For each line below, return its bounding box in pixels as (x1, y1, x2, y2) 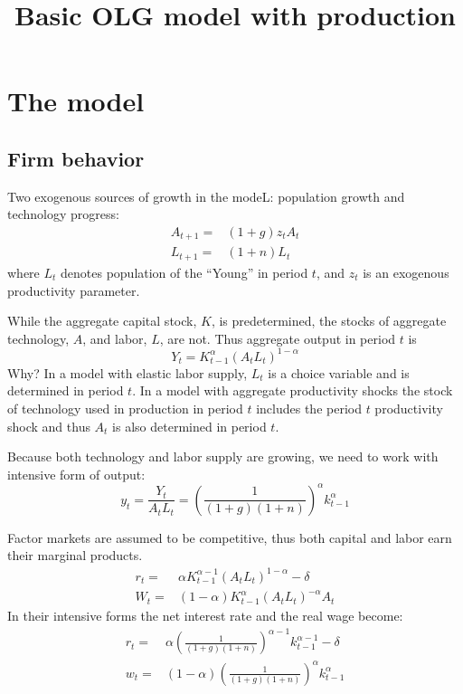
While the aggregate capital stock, (7, 311, 197, 330)
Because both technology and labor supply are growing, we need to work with (7, 447, 439, 466)
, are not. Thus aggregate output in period (159, 328, 396, 347)
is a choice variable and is (268, 363, 410, 382)
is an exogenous (363, 262, 449, 281)
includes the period (256, 398, 362, 417)
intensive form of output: (7, 464, 146, 483)
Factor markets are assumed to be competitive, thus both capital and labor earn (7, 528, 452, 547)
